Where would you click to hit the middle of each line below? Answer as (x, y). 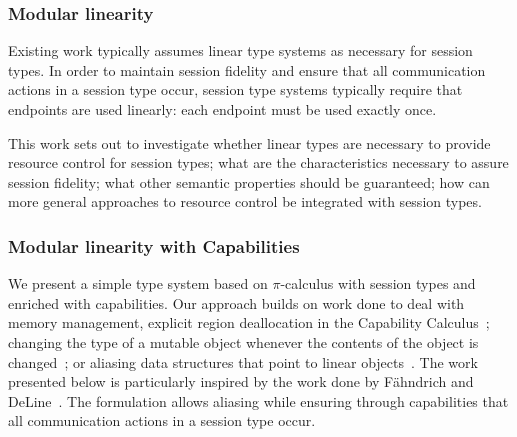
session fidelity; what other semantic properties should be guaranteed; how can (249, 181)
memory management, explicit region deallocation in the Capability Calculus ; (249, 322)
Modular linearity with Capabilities (154, 245)
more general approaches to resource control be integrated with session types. (245, 201)
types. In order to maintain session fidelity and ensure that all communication (247, 69)
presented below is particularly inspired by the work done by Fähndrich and (241, 381)
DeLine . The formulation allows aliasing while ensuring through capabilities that (258, 400)
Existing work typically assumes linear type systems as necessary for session (240, 50)
